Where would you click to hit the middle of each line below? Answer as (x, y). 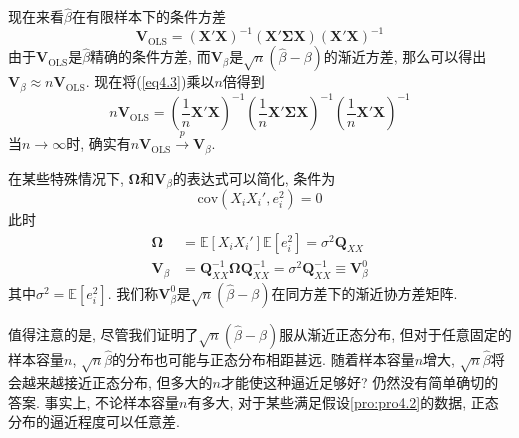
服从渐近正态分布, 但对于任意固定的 (395, 333)
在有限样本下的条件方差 (148, 16)
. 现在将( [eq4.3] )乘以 (150, 81)
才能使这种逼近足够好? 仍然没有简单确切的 (359, 381)
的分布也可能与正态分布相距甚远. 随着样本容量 (263, 359)
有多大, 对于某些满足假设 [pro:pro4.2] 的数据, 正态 (343, 401)
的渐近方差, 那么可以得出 (405, 56)
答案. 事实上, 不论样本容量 (94, 401)
